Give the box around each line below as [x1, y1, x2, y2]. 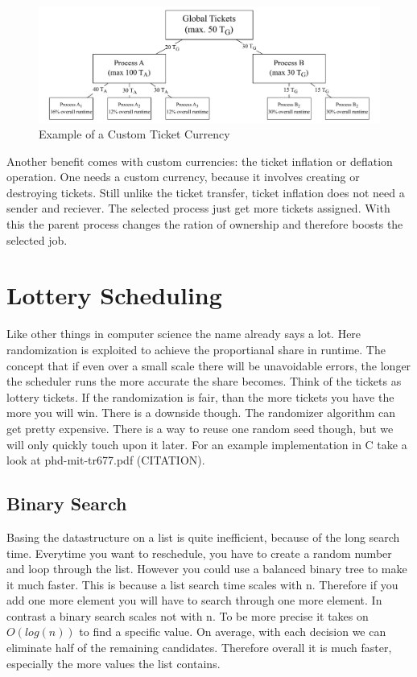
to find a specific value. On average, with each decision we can [79, 623, 386, 640]
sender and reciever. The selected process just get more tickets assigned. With [6, 200, 390, 217]
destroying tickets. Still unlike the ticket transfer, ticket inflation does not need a [6, 184, 405, 200]
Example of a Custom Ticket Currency [39, 126, 230, 142]
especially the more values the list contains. [6, 654, 221, 671]
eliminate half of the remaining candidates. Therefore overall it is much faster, [6, 639, 392, 656]
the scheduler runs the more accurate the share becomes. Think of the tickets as [6, 373, 402, 390]
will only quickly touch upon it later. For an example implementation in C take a [6, 436, 407, 452]
